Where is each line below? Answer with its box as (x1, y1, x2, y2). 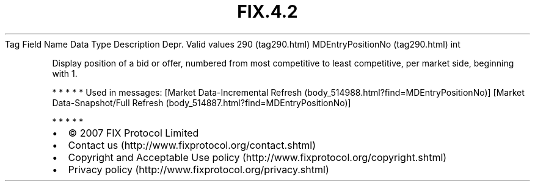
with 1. (52, 68, 78, 79)
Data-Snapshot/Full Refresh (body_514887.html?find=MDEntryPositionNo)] (52, 97, 351, 108)
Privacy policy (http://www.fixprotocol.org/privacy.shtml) (68, 163, 329, 176)
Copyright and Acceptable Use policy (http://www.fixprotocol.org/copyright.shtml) (68, 151, 447, 163)
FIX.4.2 (237, 1, 298, 22)
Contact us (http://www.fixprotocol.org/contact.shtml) (68, 138, 316, 151)
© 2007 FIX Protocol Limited (68, 126, 199, 139)
